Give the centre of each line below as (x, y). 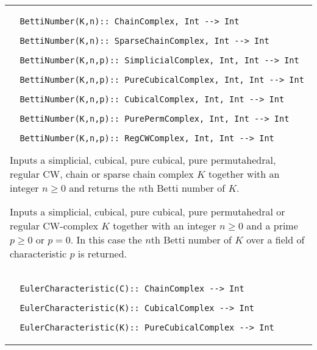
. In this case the (106, 240)
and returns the (102, 188)
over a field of (276, 240)
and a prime (272, 226)
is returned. (102, 254)
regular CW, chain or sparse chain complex (102, 174)
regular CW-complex (54, 226)
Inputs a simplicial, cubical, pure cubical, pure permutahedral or (148, 212)
